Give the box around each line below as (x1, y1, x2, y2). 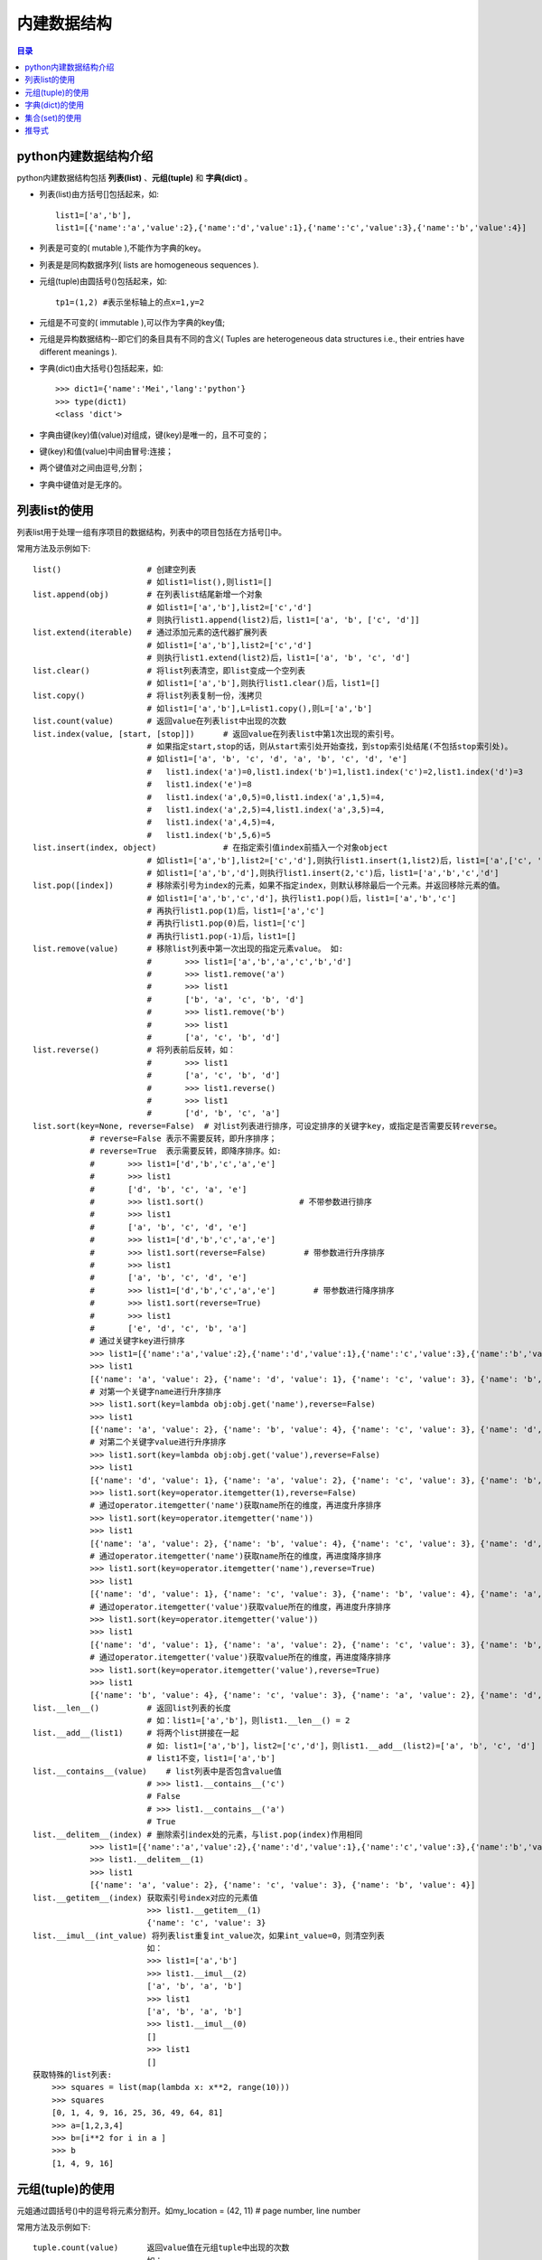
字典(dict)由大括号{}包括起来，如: (39, 363, 164, 374)
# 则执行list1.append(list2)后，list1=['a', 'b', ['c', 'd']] (146, 615, 420, 626)
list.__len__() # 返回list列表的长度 (33, 1702, 231, 1713)
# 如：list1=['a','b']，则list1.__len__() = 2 (146, 1716, 350, 1726)
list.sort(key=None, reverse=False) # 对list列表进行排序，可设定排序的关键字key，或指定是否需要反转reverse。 (33, 1121, 502, 1131)
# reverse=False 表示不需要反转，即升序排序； (89, 1134, 277, 1144)
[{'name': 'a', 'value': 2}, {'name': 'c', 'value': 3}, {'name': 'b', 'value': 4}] (89, 1880, 476, 1890)
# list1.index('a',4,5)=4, (146, 817, 276, 827)
